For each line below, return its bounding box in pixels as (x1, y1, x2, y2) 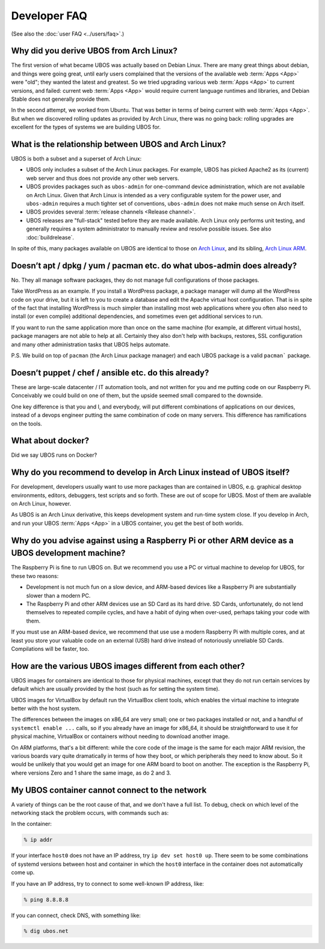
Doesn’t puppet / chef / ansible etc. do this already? (11, 367, 209, 378)
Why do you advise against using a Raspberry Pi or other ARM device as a (11, 535, 294, 545)
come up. (11, 869, 35, 876)
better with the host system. (11, 705, 81, 712)
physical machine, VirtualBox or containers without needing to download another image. (11, 733, 230, 740)
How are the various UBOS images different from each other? (11, 661, 245, 671)
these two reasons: (11, 572, 59, 579)
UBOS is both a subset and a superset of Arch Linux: (11, 155, 141, 162)
